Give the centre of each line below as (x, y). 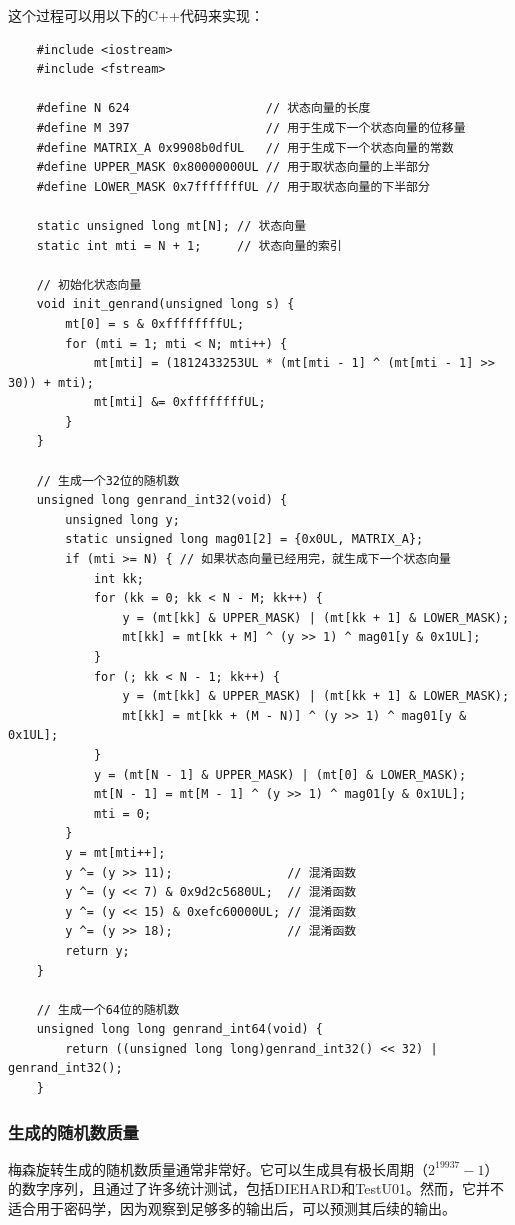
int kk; (119, 578)
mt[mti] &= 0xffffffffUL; (179, 402)
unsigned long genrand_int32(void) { (162, 500)
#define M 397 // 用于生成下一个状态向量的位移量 (251, 127)
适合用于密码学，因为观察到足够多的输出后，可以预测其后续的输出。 (232, 1208)
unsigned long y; (122, 519)
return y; (97, 950)
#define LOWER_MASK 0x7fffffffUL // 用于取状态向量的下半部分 (233, 186)
